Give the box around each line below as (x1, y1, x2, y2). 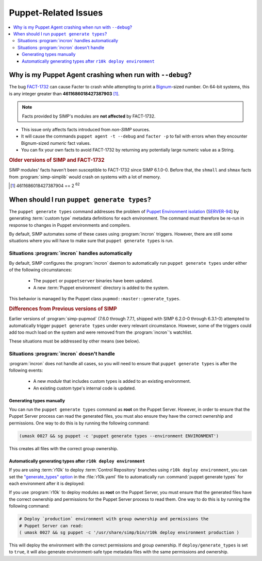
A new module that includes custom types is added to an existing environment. (33, 378, 191, 384)
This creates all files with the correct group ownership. (9, 445, 118, 451)
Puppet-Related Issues (9, 7, 103, 18)
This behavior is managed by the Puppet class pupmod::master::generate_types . (9, 296, 180, 302)
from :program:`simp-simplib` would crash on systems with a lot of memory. (9, 174, 161, 180)
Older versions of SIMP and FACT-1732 (9, 156, 105, 163)
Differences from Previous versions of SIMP (9, 305, 117, 312)
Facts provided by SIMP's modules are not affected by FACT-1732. (22, 113, 156, 119)
